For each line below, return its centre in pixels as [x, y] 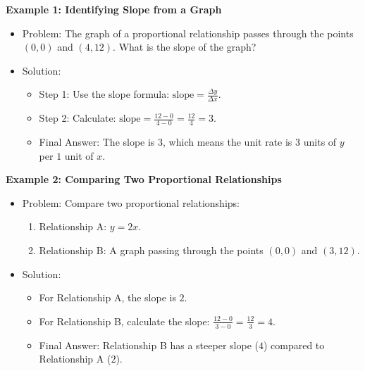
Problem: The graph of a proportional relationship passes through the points [188, 33]
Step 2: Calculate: [78, 118]
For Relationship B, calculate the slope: [124, 321]
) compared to [294, 345]
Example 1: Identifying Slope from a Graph [114, 9]
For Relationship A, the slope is [107, 297]
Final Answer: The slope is [97, 142]
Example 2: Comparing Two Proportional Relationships [144, 179]
